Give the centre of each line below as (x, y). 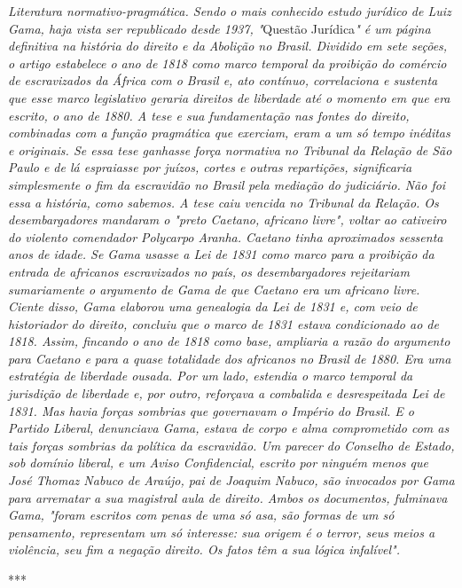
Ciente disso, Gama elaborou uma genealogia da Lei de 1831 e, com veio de (213, 306)
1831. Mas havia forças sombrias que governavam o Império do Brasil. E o (211, 410)
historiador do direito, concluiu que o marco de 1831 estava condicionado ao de (223, 323)
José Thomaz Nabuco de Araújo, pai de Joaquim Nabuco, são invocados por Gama (231, 480)
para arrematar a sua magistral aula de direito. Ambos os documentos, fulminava (228, 497)
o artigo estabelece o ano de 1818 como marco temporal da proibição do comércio (227, 63)
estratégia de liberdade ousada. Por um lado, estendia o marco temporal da (211, 376)
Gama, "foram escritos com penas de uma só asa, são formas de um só (201, 515)
